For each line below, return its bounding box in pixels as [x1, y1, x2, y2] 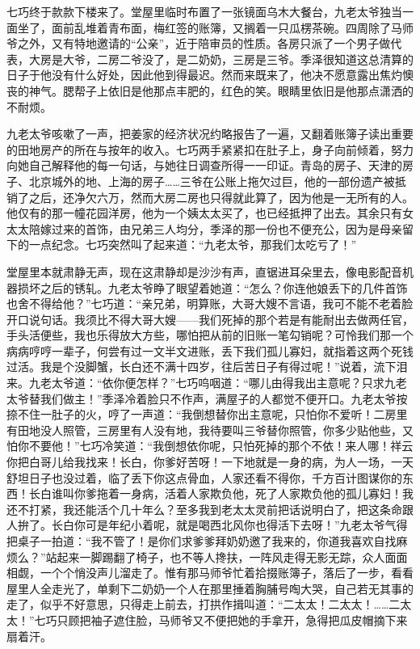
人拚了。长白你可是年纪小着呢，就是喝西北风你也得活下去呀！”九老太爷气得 [6, 516, 408, 533]
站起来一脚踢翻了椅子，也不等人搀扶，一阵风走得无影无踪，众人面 [45, 548, 397, 565]
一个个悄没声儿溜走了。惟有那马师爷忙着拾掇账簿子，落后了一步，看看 [40, 564, 414, 581]
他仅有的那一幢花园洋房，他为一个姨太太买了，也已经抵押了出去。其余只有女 [6, 204, 414, 221]
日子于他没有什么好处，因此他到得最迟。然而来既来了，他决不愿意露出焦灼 [6, 66, 402, 83]
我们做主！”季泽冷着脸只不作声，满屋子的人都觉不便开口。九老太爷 [40, 390, 397, 407]
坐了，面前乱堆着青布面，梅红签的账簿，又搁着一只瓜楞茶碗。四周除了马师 [17, 19, 414, 36]
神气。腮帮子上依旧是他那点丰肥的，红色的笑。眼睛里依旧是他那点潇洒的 [28, 82, 414, 99]
